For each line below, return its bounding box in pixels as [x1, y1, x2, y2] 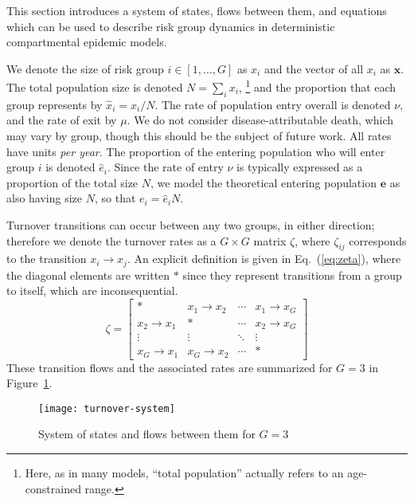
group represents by [6, 96, 103, 112]
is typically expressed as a [236, 159, 363, 175]
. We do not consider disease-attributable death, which [127, 112, 393, 128]
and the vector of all [264, 60, 364, 76]
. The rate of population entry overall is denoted [154, 96, 391, 112]
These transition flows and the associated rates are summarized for [6, 359, 333, 375]
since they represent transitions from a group [182, 266, 402, 283]
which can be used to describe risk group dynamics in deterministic [6, 18, 335, 34]
